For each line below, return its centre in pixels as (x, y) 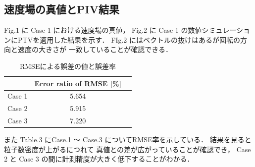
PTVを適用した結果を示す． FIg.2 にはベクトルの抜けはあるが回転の (129, 39)
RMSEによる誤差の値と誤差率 (68, 66)
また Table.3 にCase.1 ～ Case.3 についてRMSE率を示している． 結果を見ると (128, 139)
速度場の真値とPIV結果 (62, 9)
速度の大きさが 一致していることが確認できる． (95, 49)
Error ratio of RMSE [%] (78, 83)
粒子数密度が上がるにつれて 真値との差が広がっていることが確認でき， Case (127, 149)
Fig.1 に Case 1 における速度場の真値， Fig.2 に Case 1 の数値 (103, 30)
